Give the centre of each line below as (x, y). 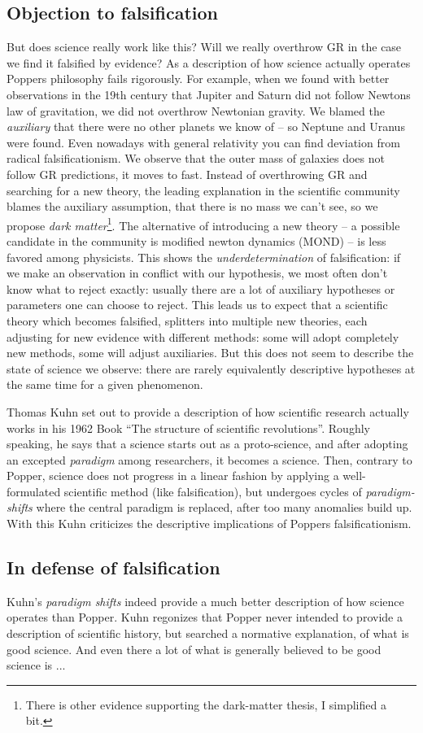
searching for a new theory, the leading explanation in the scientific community (203, 190)
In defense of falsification (113, 567)
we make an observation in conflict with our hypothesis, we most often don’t (197, 273)
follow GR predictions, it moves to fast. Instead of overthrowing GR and (187, 174)
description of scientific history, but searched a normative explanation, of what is (208, 633)
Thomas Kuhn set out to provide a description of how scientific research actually (208, 411)
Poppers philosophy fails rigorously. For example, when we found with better (198, 79)
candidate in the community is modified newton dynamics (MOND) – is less (196, 240)
